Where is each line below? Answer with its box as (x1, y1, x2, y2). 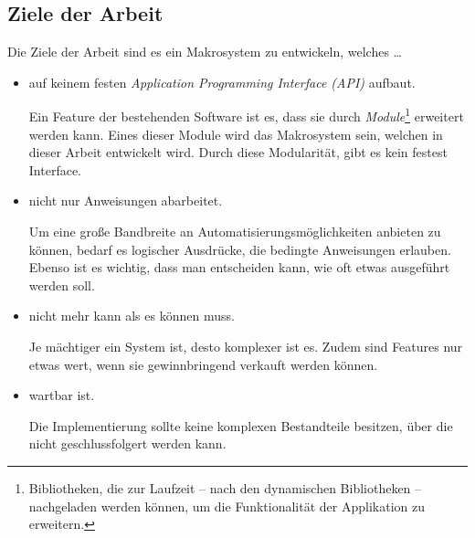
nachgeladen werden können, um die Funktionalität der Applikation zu (28, 496, 425, 515)
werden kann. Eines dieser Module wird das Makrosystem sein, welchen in (28, 124, 443, 143)
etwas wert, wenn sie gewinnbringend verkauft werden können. (28, 354, 378, 374)
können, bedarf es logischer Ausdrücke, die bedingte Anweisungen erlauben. (28, 239, 451, 258)
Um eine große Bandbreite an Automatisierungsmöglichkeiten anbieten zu (28, 222, 441, 241)
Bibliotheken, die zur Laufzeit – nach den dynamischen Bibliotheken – (28, 478, 422, 497)
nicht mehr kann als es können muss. (28, 306, 235, 325)
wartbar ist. (28, 385, 95, 405)
